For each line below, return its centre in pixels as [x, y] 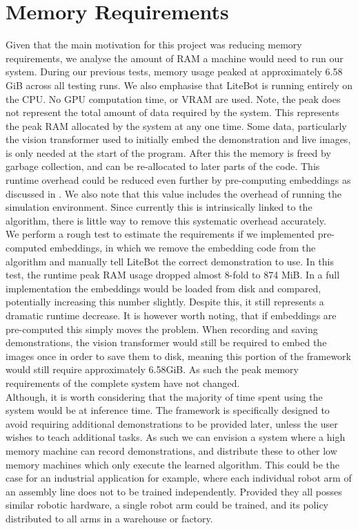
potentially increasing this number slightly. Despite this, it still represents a [165, 302]
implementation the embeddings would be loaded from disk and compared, [163, 288]
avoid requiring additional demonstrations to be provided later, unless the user [172, 423]
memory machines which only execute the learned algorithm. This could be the [173, 464]
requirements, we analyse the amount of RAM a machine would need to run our [175, 58]
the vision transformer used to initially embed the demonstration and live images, [178, 139]
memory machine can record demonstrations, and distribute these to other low [171, 450]
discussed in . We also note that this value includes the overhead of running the [174, 193]
